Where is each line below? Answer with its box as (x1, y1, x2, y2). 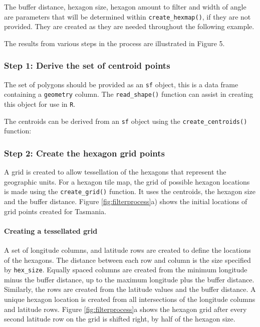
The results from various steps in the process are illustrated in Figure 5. (4, 38, 225, 48)
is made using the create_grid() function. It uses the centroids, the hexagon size (4, 186, 255, 197)
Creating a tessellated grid (4, 225, 98, 236)
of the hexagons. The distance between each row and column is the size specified (4, 254, 251, 265)
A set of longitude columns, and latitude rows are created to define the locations (4, 244, 251, 255)
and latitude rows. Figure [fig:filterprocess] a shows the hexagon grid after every (4, 303, 247, 314)
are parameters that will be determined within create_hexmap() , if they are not (4, 11, 251, 22)
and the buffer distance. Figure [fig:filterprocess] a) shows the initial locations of (4, 196, 247, 206)
